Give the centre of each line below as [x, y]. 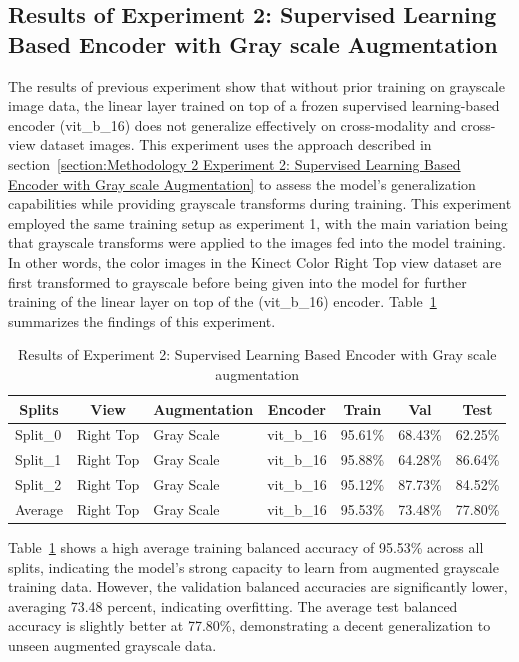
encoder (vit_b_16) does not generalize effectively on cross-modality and [232, 124]
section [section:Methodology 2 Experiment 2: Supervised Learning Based [234, 163]
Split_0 [38, 434]
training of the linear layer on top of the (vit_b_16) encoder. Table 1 [222, 301]
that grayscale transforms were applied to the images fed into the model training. [257, 242]
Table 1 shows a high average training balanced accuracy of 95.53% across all [246, 546]
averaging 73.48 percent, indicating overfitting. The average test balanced [233, 605]
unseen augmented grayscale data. [112, 644]
